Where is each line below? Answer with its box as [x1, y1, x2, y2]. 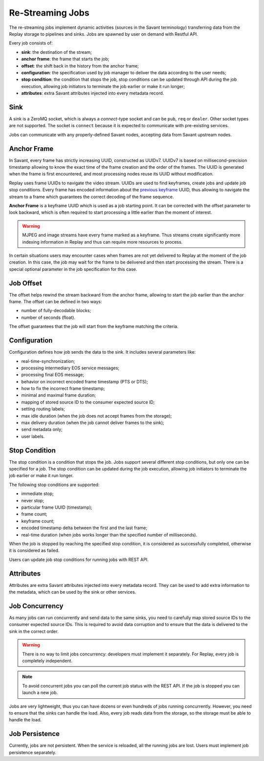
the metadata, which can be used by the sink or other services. [9, 589, 136, 595]
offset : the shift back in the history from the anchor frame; [21, 63, 139, 68]
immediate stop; [21, 491, 54, 496]
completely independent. [22, 658, 73, 664]
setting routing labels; [21, 406, 66, 412]
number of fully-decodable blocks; [21, 308, 91, 313]
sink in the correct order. [9, 628, 59, 634]
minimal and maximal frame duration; [21, 392, 96, 398]
